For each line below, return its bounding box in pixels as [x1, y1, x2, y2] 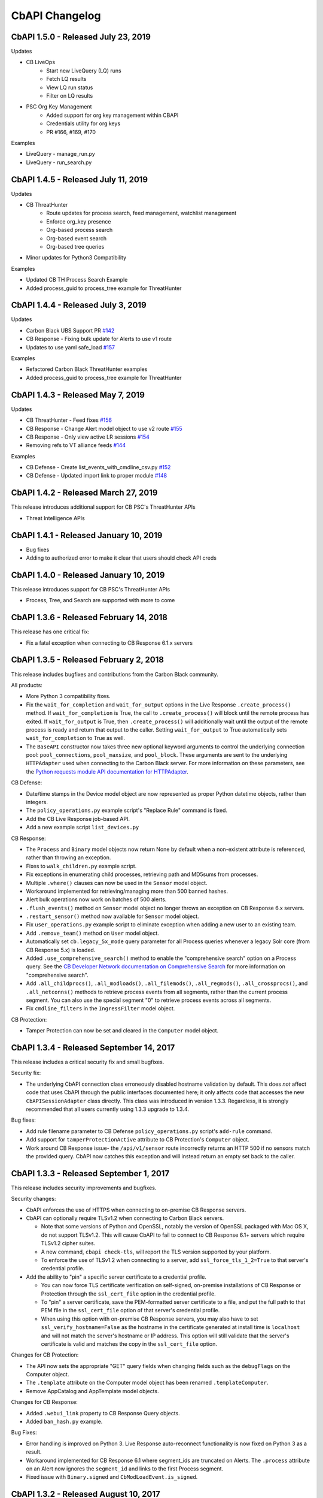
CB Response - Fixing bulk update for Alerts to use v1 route [26, 336, 172, 343]
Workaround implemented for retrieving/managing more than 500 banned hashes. [26, 887, 228, 895]
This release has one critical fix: [11, 628, 90, 635]
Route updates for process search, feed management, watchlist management [46, 210, 237, 217]
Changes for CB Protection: [11, 1351, 79, 1358]
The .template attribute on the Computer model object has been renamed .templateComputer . [26, 1379, 269, 1387]
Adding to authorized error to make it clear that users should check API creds [26, 554, 217, 561]
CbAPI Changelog [11, 9, 101, 22]
